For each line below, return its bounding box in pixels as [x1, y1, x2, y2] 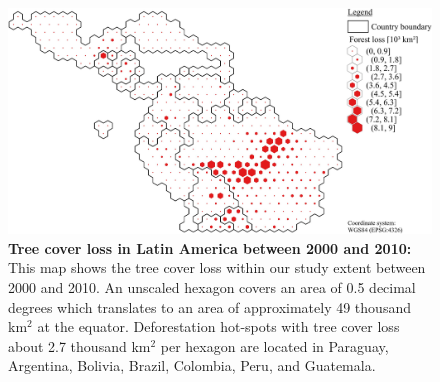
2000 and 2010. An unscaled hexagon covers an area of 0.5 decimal [8, 277, 416, 298]
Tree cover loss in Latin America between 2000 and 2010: [8, 237, 412, 258]
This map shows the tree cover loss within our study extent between [8, 257, 426, 278]
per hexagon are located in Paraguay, [160, 335, 389, 356]
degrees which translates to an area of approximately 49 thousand [8, 296, 411, 317]
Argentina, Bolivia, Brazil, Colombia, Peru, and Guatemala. [8, 355, 376, 376]
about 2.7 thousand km [8, 335, 151, 356]
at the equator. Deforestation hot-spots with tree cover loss [37, 316, 400, 337]
